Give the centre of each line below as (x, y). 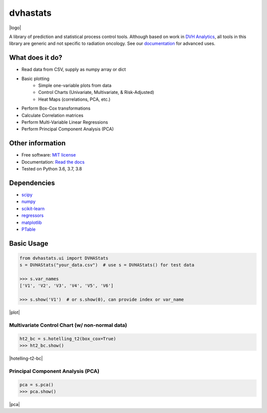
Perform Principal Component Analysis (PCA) (67, 129)
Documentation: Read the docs (53, 162)
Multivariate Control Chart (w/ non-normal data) (68, 325)
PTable (28, 229)
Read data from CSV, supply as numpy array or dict (74, 70)
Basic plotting (35, 79)
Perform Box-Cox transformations (56, 108)
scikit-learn (33, 208)
